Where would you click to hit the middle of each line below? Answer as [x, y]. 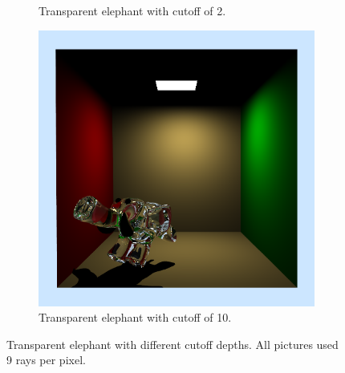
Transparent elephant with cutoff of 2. [132, 10]
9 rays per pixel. [46, 360]
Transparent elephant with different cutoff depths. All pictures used [172, 344]
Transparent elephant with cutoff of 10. [135, 317]
